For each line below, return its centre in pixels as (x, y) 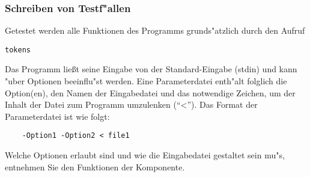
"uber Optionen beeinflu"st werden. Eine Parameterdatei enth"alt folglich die (146, 81)
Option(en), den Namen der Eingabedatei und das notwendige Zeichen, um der (150, 92)
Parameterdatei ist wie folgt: (57, 116)
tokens (18, 50)
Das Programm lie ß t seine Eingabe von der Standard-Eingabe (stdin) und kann (151, 69)
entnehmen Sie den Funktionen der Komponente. (95, 166)
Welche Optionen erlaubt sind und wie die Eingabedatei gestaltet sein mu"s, (145, 155)
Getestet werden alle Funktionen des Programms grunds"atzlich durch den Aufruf (155, 30)
